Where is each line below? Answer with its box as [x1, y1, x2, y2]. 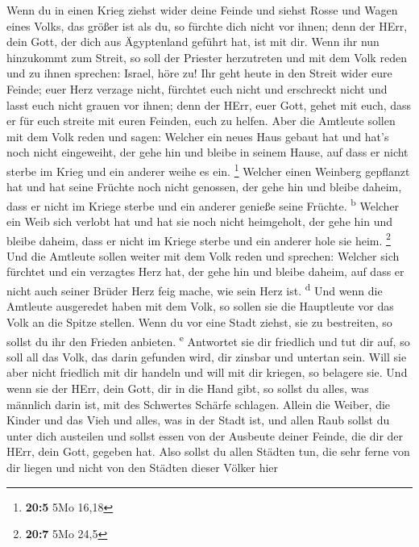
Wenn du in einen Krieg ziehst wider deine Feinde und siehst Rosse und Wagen [6, 2, 398, 18]
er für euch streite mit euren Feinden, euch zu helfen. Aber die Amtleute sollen [6, 112, 396, 129]
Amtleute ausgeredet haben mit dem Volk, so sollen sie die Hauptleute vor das [6, 298, 394, 315]
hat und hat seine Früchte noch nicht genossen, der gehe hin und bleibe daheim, [6, 178, 402, 195]
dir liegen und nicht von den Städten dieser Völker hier [6, 458, 279, 475]
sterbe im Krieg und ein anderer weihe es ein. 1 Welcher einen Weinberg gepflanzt [6, 160, 410, 179]
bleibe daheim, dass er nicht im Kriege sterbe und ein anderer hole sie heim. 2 [6, 229, 391, 248]
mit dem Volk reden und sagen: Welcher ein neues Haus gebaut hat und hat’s [6, 127, 389, 144]
